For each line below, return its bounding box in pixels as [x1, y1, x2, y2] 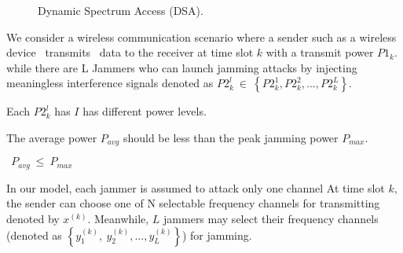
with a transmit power [266, 44, 374, 60]
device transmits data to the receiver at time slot [6, 44, 254, 60]
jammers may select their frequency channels [163, 211, 379, 227]
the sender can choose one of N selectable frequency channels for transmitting [6, 195, 380, 211]
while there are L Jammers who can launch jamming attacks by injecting [6, 59, 357, 75]
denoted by [6, 211, 60, 227]
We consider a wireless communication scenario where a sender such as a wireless [6, 28, 397, 45]
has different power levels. [82, 103, 207, 119]
